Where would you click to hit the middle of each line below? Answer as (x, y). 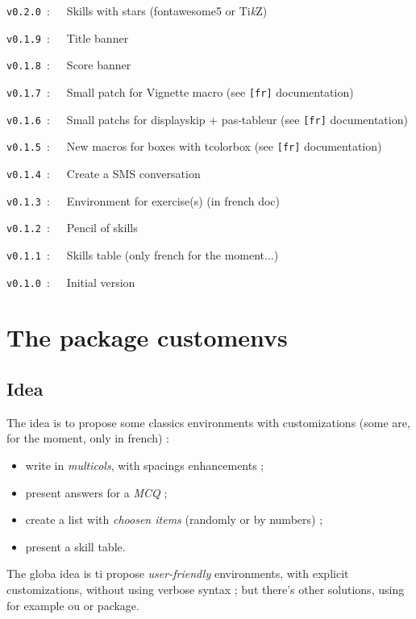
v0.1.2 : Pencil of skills (72, 228)
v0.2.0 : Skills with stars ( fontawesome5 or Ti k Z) (137, 10)
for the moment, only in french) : (88, 438)
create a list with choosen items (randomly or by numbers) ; (174, 519)
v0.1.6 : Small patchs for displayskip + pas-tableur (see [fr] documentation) (207, 119)
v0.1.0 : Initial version (71, 282)
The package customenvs (147, 337)
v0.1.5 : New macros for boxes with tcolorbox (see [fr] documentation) (194, 146)
